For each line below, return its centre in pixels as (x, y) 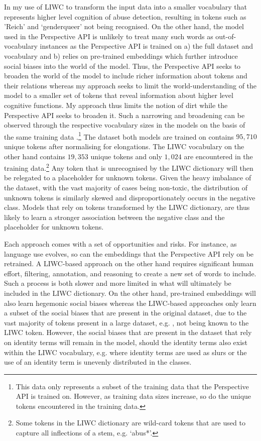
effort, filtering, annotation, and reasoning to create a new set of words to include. (130, 273)
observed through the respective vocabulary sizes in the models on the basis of (125, 125)
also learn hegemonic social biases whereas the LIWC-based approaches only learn (130, 303)
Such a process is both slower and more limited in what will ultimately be (118, 283)
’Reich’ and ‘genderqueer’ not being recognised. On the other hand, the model (124, 26)
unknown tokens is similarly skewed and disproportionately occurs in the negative (130, 197)
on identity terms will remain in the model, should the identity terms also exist (126, 342)
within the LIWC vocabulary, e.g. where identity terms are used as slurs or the (125, 352)
